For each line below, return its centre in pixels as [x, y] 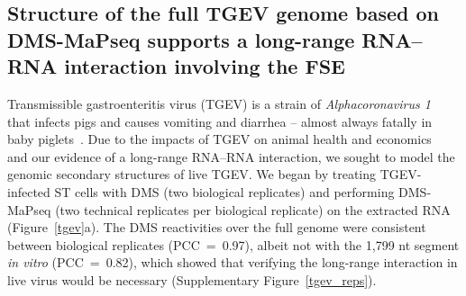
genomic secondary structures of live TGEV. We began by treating [192, 174]
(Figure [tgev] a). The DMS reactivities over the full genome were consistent [217, 227]
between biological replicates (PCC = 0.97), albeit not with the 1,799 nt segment [233, 244]
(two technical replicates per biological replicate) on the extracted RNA [253, 209]
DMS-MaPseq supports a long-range [181, 39]
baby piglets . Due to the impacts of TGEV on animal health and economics [219, 139]
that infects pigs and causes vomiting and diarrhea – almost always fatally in [220, 121]
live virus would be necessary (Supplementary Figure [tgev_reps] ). [192, 279]
